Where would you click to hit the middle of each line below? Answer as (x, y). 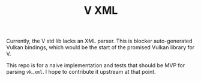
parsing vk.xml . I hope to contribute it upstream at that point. (81, 72)
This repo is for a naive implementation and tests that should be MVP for (95, 65)
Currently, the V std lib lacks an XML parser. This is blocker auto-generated (99, 41)
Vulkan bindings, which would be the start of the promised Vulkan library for (100, 47)
